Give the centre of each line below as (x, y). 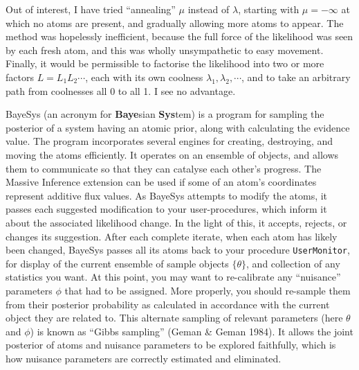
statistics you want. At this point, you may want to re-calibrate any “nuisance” (173, 277)
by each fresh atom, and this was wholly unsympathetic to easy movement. (165, 50)
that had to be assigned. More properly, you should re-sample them (208, 290)
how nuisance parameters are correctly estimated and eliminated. (144, 358)
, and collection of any (293, 263)
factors (20, 77)
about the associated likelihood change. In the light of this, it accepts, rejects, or (176, 222)
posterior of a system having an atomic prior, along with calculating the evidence (178, 127)
